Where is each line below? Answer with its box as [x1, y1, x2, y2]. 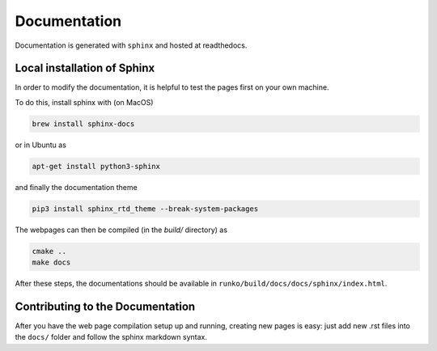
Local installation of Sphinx [15, 61, 155, 75]
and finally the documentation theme [15, 182, 138, 192]
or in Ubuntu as [15, 140, 66, 150]
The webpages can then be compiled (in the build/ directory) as [15, 225, 228, 235]
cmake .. [32, 247, 67, 256]
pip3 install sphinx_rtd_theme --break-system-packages [32, 204, 259, 214]
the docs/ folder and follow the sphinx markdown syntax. [15, 332, 208, 342]
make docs [32, 258, 71, 267]
